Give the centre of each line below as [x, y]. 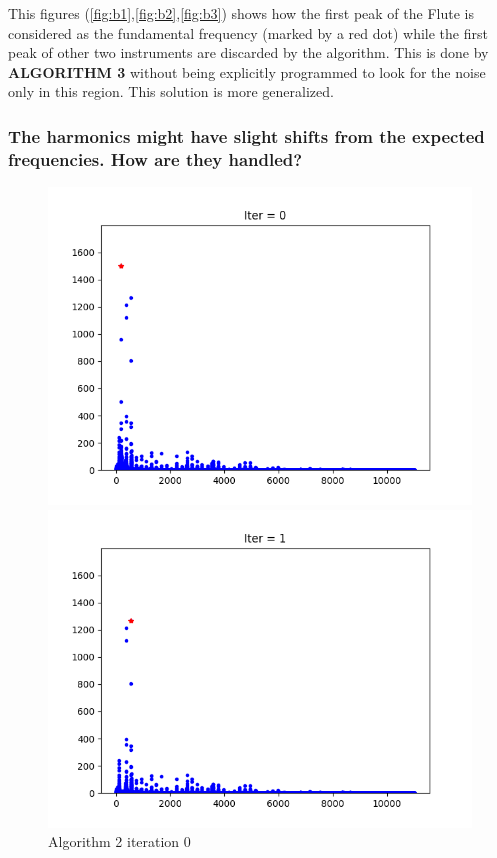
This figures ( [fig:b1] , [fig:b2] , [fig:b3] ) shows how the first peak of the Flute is [241, 13]
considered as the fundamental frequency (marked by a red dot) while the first [248, 32]
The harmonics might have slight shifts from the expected [246, 135]
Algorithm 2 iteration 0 [119, 841]
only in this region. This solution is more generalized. [171, 91]
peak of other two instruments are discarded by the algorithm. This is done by [248, 52]
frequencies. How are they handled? [155, 158]
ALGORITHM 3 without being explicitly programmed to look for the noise [247, 71]
